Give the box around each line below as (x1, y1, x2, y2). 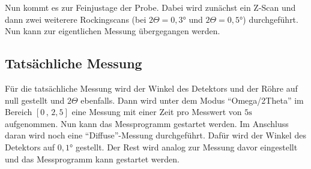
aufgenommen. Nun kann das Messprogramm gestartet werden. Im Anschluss (5, 117, 289, 129)
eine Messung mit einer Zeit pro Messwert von (71, 105, 242, 118)
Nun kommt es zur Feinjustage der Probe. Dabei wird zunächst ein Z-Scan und (5, 1, 296, 13)
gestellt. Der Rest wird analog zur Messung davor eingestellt (75, 140, 298, 153)
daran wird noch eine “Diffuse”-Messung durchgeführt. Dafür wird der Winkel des (5, 129, 306, 141)
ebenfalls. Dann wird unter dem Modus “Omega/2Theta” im (80, 93, 304, 106)
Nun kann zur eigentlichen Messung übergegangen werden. (5, 25, 220, 37)
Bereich (5, 105, 32, 118)
